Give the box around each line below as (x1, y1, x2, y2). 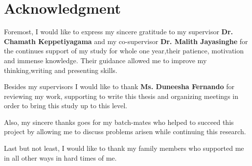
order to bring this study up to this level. (4, 100, 127, 111)
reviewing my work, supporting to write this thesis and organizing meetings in (4, 91, 238, 101)
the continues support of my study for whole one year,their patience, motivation (4, 46, 244, 56)
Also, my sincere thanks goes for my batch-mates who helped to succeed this (4, 117, 234, 127)
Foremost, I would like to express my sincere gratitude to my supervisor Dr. (4, 26, 233, 37)
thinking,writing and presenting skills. (4, 65, 117, 75)
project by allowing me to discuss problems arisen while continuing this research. (4, 126, 246, 137)
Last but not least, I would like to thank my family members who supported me (4, 143, 244, 153)
